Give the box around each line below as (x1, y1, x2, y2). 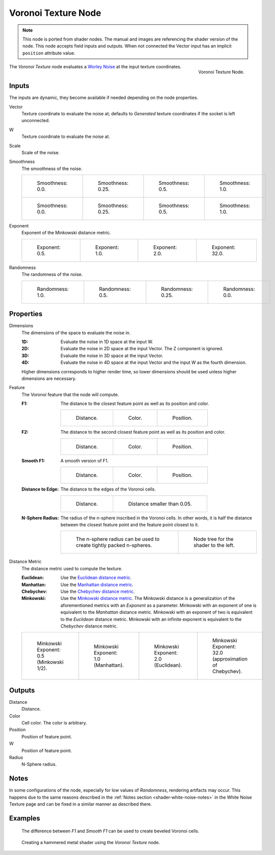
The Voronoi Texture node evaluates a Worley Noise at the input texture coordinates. (9, 64, 182, 70)
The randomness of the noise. (21, 271, 83, 277)
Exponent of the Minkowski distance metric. (21, 230, 111, 236)
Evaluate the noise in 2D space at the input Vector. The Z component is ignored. (60, 346, 224, 352)
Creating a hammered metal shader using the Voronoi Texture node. (21, 839, 160, 845)
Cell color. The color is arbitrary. (21, 720, 87, 726)
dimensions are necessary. (21, 375, 77, 381)
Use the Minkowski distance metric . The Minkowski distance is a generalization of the (60, 595, 235, 601)
